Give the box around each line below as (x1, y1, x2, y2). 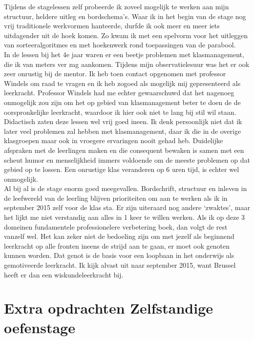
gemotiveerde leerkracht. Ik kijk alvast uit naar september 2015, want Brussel (4, 260, 236, 270)
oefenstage (4, 317, 75, 337)
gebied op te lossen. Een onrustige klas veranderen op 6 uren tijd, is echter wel (4, 164, 239, 174)
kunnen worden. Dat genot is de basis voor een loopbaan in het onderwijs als (4, 250, 234, 260)
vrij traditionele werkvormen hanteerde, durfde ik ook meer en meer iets (4, 21, 220, 31)
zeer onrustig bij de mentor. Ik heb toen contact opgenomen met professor (4, 68, 226, 79)
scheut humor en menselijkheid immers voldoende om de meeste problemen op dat (4, 154, 250, 165)
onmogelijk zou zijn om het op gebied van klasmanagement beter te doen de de (4, 97, 241, 107)
